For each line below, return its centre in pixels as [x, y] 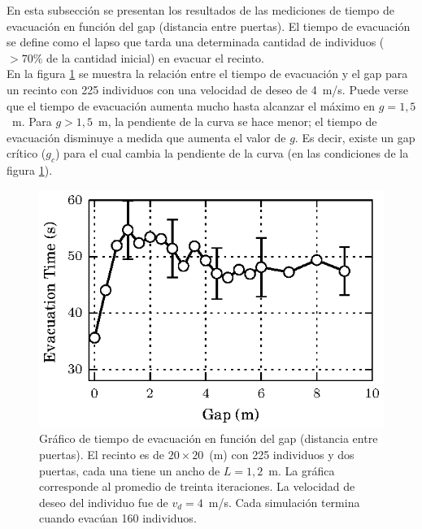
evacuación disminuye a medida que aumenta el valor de [146, 137]
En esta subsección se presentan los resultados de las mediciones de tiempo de [200, 10]
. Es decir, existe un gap [355, 137]
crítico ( [26, 153]
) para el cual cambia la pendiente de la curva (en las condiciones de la [232, 153]
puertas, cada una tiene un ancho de [130, 470]
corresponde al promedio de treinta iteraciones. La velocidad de [197, 486]
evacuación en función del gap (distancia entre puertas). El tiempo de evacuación [209, 26]
